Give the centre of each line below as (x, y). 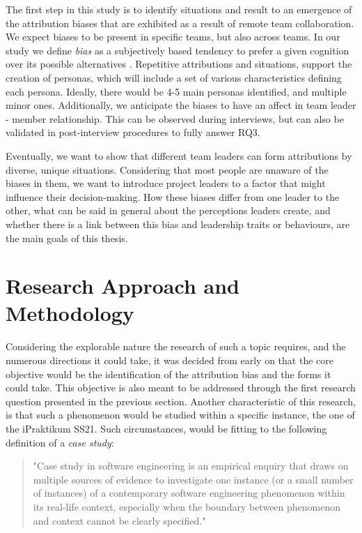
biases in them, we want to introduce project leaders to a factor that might (166, 183)
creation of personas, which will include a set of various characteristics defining (174, 77)
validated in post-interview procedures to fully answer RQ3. (133, 132)
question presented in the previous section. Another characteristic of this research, (181, 401)
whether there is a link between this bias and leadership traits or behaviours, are (178, 224)
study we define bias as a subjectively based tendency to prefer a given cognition (178, 50)
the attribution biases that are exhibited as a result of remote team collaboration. (180, 23)
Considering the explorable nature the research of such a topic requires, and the (176, 346)
